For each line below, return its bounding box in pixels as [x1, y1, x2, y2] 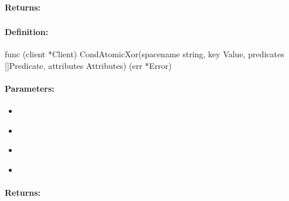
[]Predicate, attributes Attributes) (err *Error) [5, 59, 172, 71]
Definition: [5, 26, 49, 38]
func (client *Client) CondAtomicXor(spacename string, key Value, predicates [5, 48, 284, 60]
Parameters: [5, 82, 55, 95]
